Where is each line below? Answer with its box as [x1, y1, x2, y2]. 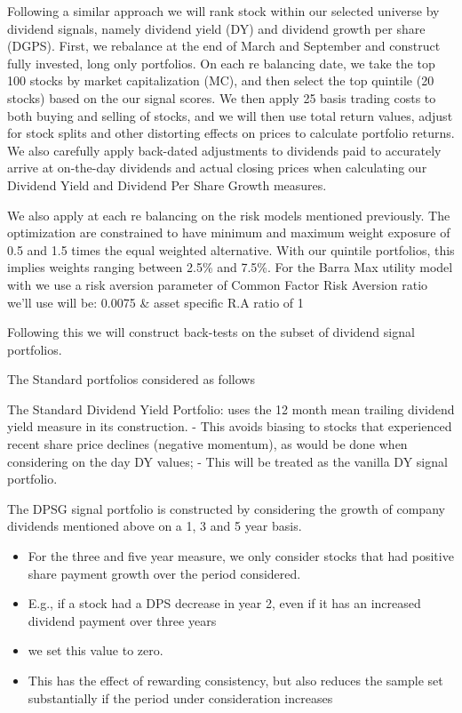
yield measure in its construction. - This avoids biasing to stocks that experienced [7, 417, 452, 436]
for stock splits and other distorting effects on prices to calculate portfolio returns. [7, 124, 455, 142]
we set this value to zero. [28, 641, 163, 660]
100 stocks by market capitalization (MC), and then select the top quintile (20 [7, 71, 434, 90]
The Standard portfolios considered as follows [7, 370, 255, 389]
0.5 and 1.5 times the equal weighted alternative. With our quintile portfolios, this [7, 240, 455, 259]
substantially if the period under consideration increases [28, 688, 333, 707]
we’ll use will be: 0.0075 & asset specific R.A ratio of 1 [7, 292, 304, 311]
